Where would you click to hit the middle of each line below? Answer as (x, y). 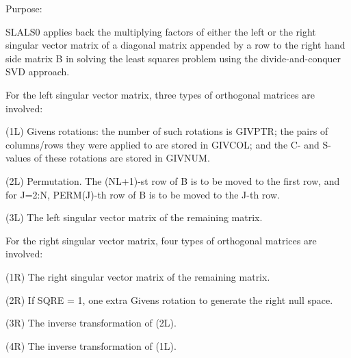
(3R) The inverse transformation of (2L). (91, 323)
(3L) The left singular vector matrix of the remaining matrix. (134, 217)
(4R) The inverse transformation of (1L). (91, 345)
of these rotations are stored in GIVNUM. (122, 158)
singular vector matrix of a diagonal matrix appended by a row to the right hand (175, 45)
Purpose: (24, 8)
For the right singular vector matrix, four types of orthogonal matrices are (161, 240)
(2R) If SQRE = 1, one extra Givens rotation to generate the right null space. (169, 299)
